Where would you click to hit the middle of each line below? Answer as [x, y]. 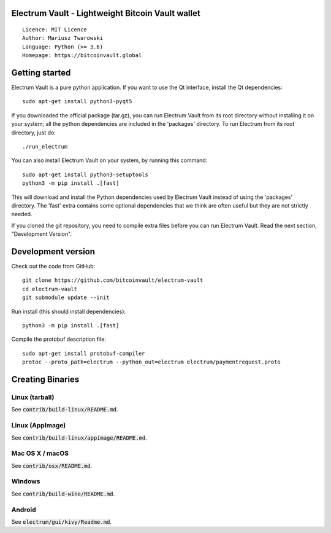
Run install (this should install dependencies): [68, 311]
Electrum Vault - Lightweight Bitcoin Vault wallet [106, 13]
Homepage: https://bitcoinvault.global [82, 56]
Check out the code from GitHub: [53, 266]
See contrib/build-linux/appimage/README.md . [79, 438]
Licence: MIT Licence [55, 30]
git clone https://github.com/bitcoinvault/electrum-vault [113, 280]
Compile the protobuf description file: [59, 339]
